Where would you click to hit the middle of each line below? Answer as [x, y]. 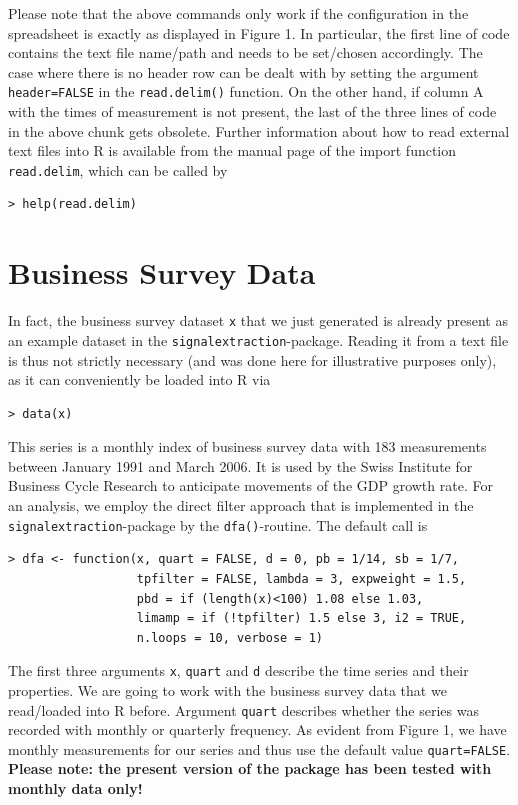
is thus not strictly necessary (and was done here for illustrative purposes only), [252, 359]
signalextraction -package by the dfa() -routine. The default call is [218, 524]
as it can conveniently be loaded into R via [139, 379]
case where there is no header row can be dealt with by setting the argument [243, 71]
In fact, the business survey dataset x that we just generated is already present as [258, 320]
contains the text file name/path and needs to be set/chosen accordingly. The [245, 52]
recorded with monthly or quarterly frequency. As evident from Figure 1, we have [257, 729]
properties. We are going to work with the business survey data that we [227, 689]
